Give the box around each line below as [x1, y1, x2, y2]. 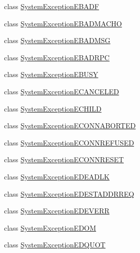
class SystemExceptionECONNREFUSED [4, 137, 134, 148]
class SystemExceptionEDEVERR [4, 205, 110, 216]
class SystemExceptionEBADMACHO [4, 18, 122, 28]
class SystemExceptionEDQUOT [4, 239, 106, 250]
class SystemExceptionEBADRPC [4, 52, 110, 62]
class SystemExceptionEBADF [4, 1, 99, 11]
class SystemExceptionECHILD [4, 103, 102, 114]
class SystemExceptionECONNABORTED [4, 120, 136, 131]
